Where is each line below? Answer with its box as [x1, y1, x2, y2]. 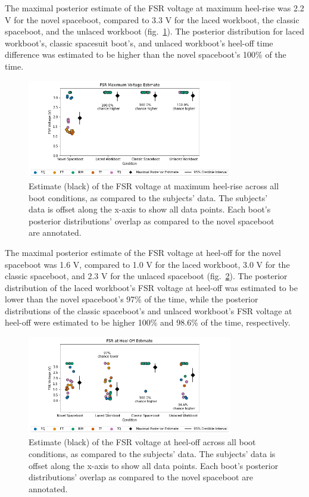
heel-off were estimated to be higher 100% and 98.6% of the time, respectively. [5, 316, 291, 329]
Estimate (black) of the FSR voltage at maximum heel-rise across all [29, 179, 279, 192]
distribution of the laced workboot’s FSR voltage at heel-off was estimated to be [5, 281, 298, 293]
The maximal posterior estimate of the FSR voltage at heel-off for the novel [5, 246, 281, 258]
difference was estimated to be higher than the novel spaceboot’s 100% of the [5, 48, 286, 61]
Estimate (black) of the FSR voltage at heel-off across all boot [29, 436, 256, 448]
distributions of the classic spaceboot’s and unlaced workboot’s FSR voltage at [5, 304, 292, 317]
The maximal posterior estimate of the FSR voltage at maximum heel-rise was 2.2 [5, 2, 304, 14]
